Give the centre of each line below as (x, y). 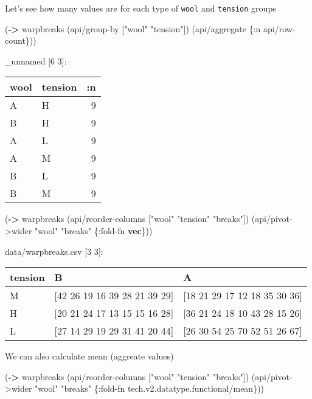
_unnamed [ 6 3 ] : (36, 61)
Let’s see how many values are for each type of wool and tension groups (140, 8)
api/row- (279, 28)
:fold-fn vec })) (125, 231)
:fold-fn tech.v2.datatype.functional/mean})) (181, 388)
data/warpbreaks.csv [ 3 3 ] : (54, 251)
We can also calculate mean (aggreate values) (89, 356)
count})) (21, 40)
